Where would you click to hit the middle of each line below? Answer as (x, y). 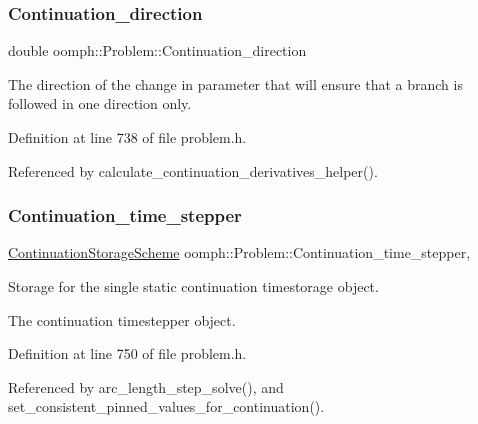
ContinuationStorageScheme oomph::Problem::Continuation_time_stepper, (239, 252)
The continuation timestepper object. (122, 319)
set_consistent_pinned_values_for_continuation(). (166, 406)
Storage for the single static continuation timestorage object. (193, 286)
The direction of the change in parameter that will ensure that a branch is (235, 83)
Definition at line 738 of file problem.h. (127, 137)
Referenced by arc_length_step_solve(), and (146, 386)
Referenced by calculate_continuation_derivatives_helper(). (193, 170)
